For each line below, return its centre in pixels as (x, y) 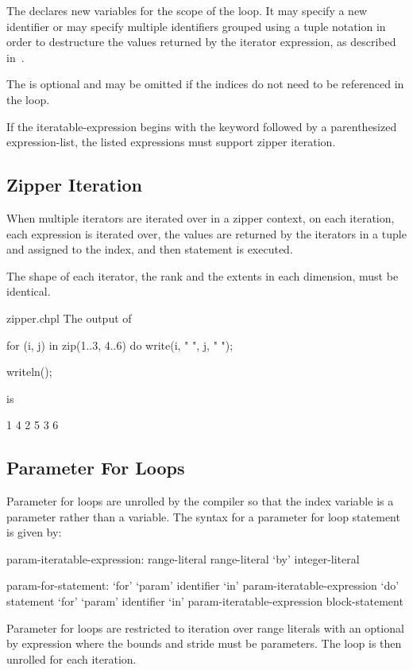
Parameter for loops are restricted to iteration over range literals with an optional (205, 627)
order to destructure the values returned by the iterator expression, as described (201, 42)
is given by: (34, 532)
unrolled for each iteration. (71, 658)
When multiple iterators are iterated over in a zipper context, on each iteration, (201, 217)
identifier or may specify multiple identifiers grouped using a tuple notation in (196, 26)
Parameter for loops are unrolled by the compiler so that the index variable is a (200, 501)
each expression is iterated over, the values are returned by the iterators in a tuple (206, 233)
